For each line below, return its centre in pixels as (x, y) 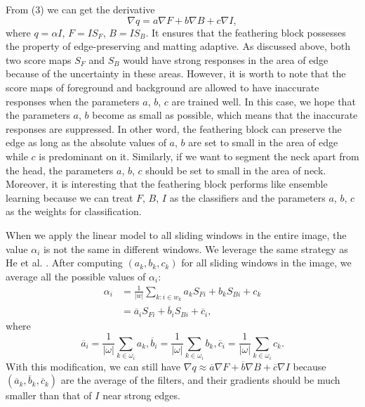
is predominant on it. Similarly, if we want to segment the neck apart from (199, 156)
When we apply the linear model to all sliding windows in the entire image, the (176, 234)
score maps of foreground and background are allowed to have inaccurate (162, 87)
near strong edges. (141, 395)
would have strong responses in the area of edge (226, 59)
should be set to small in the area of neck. (236, 170)
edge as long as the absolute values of (86, 142)
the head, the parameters (60, 170)
